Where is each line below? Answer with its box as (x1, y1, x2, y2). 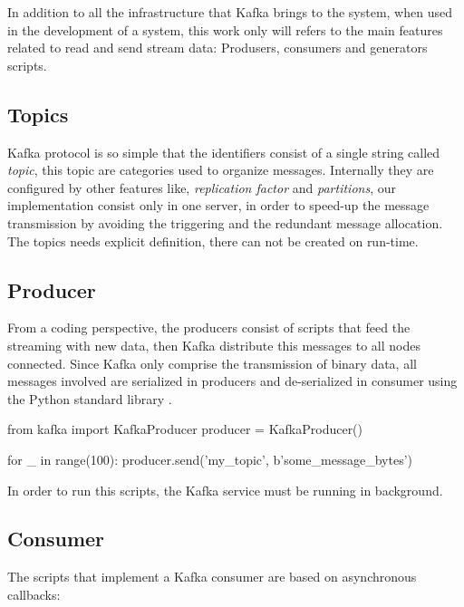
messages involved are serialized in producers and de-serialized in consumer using (7, 371, 458, 390)
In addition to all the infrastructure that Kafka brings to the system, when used (7, 3, 452, 21)
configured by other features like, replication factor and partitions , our (7, 178, 396, 197)
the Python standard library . (7, 389, 172, 408)
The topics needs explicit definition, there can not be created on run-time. (7, 231, 419, 250)
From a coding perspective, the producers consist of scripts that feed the (7, 318, 411, 337)
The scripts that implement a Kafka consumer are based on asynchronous (7, 567, 417, 586)
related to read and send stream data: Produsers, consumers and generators (7, 38, 428, 57)
